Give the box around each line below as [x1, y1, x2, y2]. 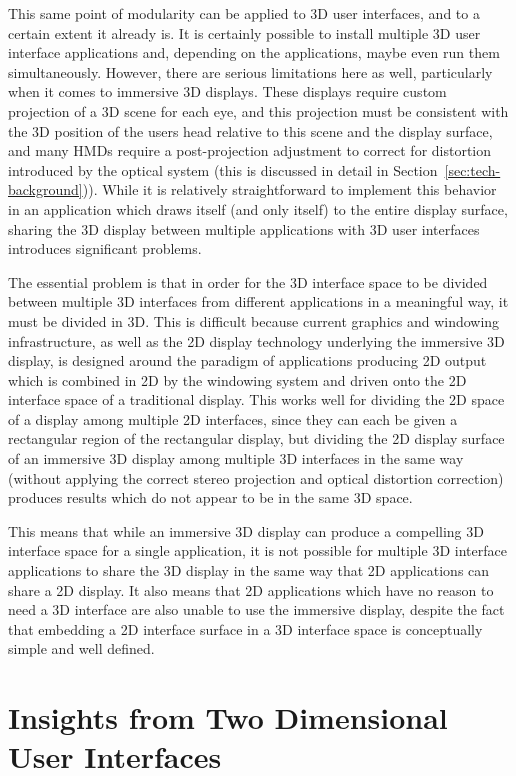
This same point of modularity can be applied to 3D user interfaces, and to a [8, 3, 480, 23]
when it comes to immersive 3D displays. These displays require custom [8, 81, 447, 102]
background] [8, 179, 83, 200]
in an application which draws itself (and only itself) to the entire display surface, [8, 198, 508, 219]
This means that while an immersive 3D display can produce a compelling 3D [8, 520, 484, 541]
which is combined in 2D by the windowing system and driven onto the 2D [8, 369, 467, 390]
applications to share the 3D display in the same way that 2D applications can [8, 560, 490, 581]
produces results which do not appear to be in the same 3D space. [8, 487, 413, 508]
